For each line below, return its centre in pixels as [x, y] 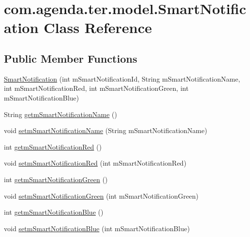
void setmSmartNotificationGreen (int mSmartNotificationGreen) [101, 195]
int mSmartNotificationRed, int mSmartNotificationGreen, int [96, 88]
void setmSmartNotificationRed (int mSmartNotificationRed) [95, 163]
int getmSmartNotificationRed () [53, 146]
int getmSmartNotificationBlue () [54, 212]
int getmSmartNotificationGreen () [56, 179]
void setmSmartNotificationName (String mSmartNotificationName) [106, 130]
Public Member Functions [71, 58]
